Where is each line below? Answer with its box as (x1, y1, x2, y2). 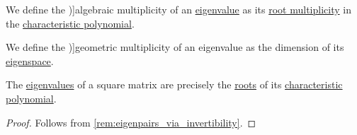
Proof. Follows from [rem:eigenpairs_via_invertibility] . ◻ (6, 115, 256, 129)
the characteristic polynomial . (6, 16, 135, 30)
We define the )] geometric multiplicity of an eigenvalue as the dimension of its (6, 40, 344, 54)
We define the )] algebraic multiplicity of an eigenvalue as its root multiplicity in (6, 2, 351, 16)
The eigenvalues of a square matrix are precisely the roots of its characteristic (6, 77, 343, 92)
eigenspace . (6, 53, 54, 68)
